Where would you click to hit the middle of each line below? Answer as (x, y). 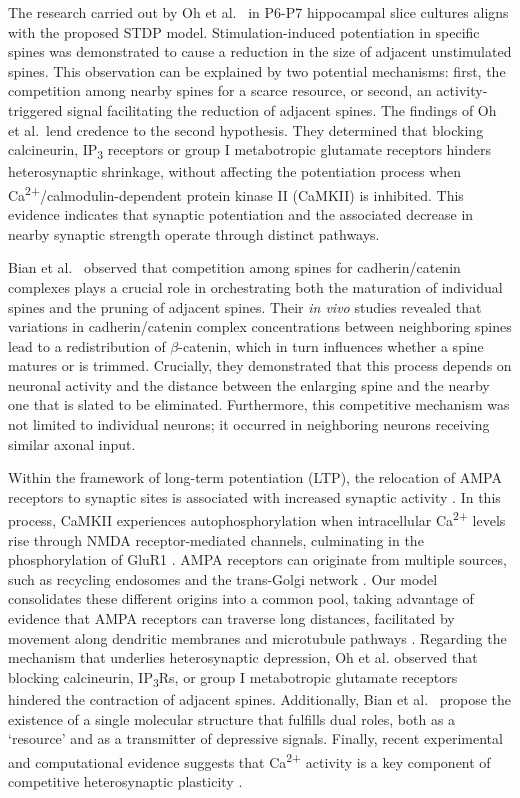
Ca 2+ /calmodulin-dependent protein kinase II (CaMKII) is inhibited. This (236, 193)
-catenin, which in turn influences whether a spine (331, 345)
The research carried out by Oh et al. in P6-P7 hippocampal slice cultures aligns (258, 12)
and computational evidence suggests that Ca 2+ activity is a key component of (249, 760)
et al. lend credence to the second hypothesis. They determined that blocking (246, 129)
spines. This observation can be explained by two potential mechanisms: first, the (257, 70)
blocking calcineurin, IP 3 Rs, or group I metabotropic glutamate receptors (233, 678)
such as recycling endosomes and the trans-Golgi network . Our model (223, 578)
